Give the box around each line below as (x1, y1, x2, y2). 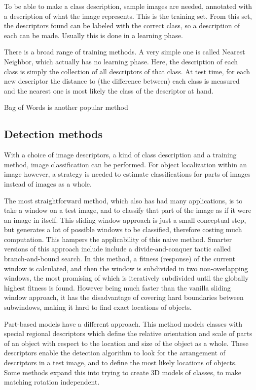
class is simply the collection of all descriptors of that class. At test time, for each (4, 66, 250, 76)
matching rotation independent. (4, 377, 100, 387)
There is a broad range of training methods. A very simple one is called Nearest (4, 47, 245, 57)
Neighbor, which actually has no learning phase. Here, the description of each (4, 56, 238, 66)
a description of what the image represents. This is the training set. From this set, (4, 10, 252, 21)
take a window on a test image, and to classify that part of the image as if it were (4, 205, 252, 215)
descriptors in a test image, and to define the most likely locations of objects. (4, 357, 237, 368)
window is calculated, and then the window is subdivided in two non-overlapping (4, 263, 248, 273)
